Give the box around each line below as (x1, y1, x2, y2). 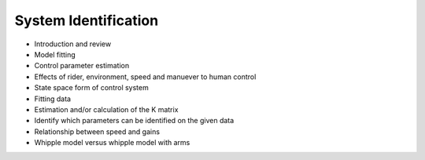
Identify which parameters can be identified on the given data (34, 116, 235, 125)
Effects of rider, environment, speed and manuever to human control (34, 71, 257, 82)
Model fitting (34, 49, 76, 59)
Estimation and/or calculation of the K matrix (34, 104, 179, 114)
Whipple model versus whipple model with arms (34, 138, 190, 147)
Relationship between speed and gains (34, 126, 161, 136)
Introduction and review (34, 39, 112, 49)
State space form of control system (34, 83, 149, 93)
